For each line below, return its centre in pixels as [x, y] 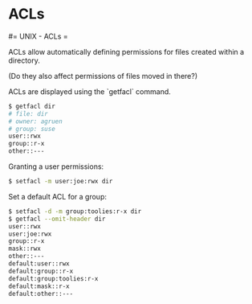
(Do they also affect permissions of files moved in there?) [103, 76]
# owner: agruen [35, 121]
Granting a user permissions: [56, 166]
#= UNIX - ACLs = [38, 36]
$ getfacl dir [32, 106]
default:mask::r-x [39, 286]
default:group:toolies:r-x [53, 278]
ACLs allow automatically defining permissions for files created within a [126, 51]
